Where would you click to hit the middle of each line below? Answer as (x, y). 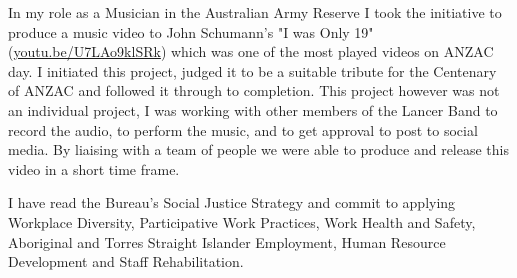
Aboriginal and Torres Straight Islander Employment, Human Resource (227, 241)
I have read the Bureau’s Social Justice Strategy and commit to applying (232, 202)
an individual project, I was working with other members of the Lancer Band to (253, 109)
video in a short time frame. (94, 168)
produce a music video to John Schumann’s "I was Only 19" (191, 31)
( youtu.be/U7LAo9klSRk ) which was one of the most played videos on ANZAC (251, 51)
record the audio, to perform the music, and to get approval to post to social (243, 129)
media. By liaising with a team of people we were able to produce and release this (258, 149)
